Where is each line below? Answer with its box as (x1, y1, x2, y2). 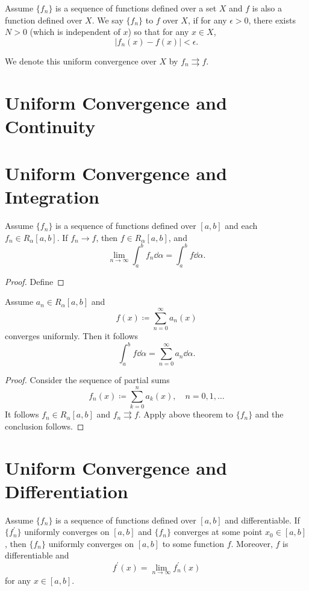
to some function (162, 537, 224, 549)
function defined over (5, 13, 83, 26)
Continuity (5, 113, 96, 138)
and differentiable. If (225, 513, 300, 526)
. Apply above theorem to (138, 408, 233, 421)
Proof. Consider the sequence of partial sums (5, 374, 170, 386)
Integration (5, 184, 99, 209)
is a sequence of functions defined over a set (55, 2, 217, 14)
